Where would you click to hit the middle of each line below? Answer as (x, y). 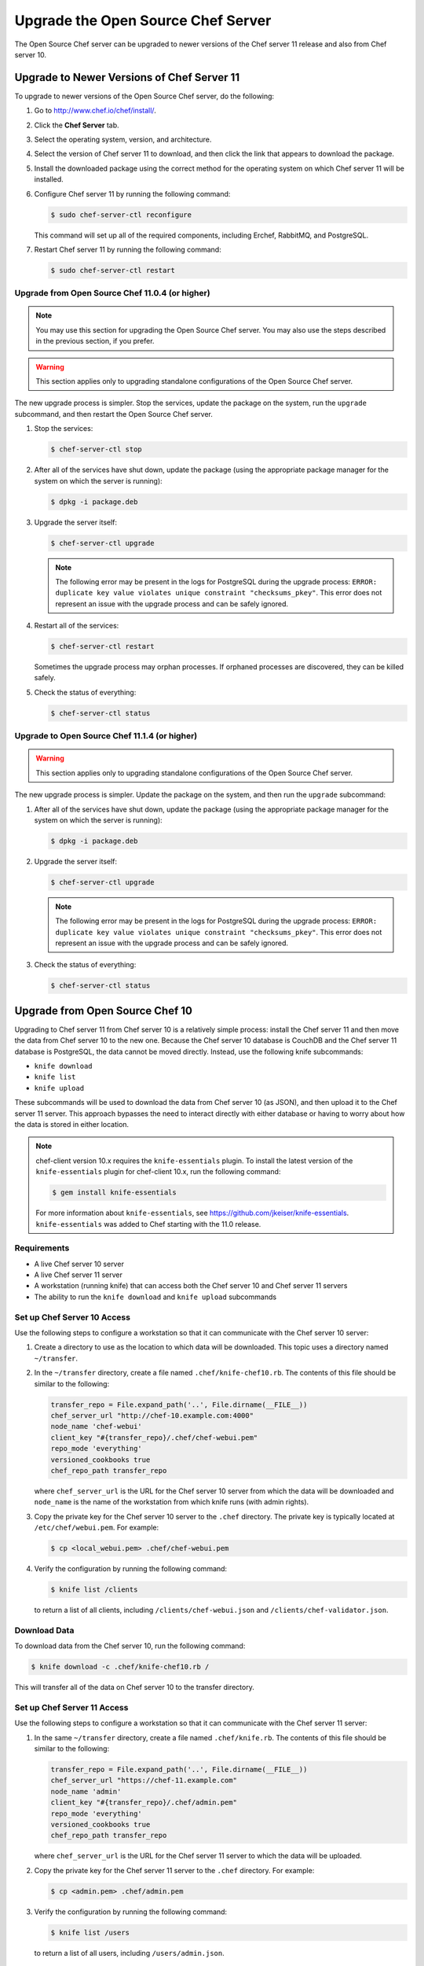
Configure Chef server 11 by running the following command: (132, 193)
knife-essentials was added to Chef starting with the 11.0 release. (148, 1224)
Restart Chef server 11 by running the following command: (128, 249)
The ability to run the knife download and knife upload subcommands (155, 1297)
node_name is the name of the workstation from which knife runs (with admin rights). (172, 1502)
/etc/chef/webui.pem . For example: (97, 1528)
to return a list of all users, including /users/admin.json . (130, 1953)
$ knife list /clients (94, 1590)
